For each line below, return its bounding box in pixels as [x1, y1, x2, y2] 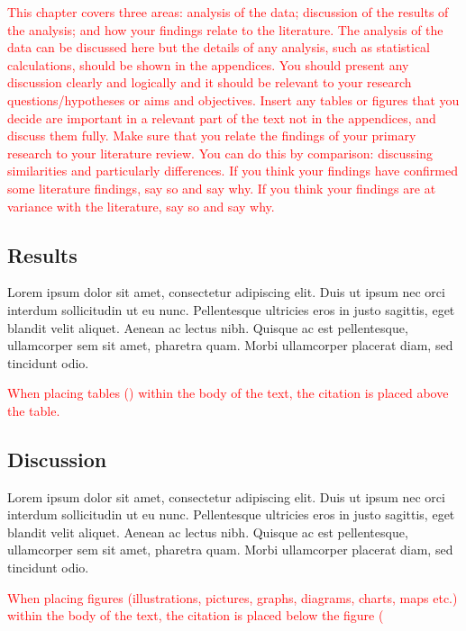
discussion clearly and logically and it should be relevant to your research [7, 73, 412, 92]
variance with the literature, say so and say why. [7, 196, 275, 215]
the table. [7, 401, 60, 419]
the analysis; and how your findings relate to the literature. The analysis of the [7, 20, 443, 39]
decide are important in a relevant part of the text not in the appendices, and [7, 108, 436, 127]
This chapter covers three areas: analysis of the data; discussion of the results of [7, 3, 449, 21]
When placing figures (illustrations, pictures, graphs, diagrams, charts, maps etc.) [7, 588, 458, 607]
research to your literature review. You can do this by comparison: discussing [7, 143, 434, 162]
